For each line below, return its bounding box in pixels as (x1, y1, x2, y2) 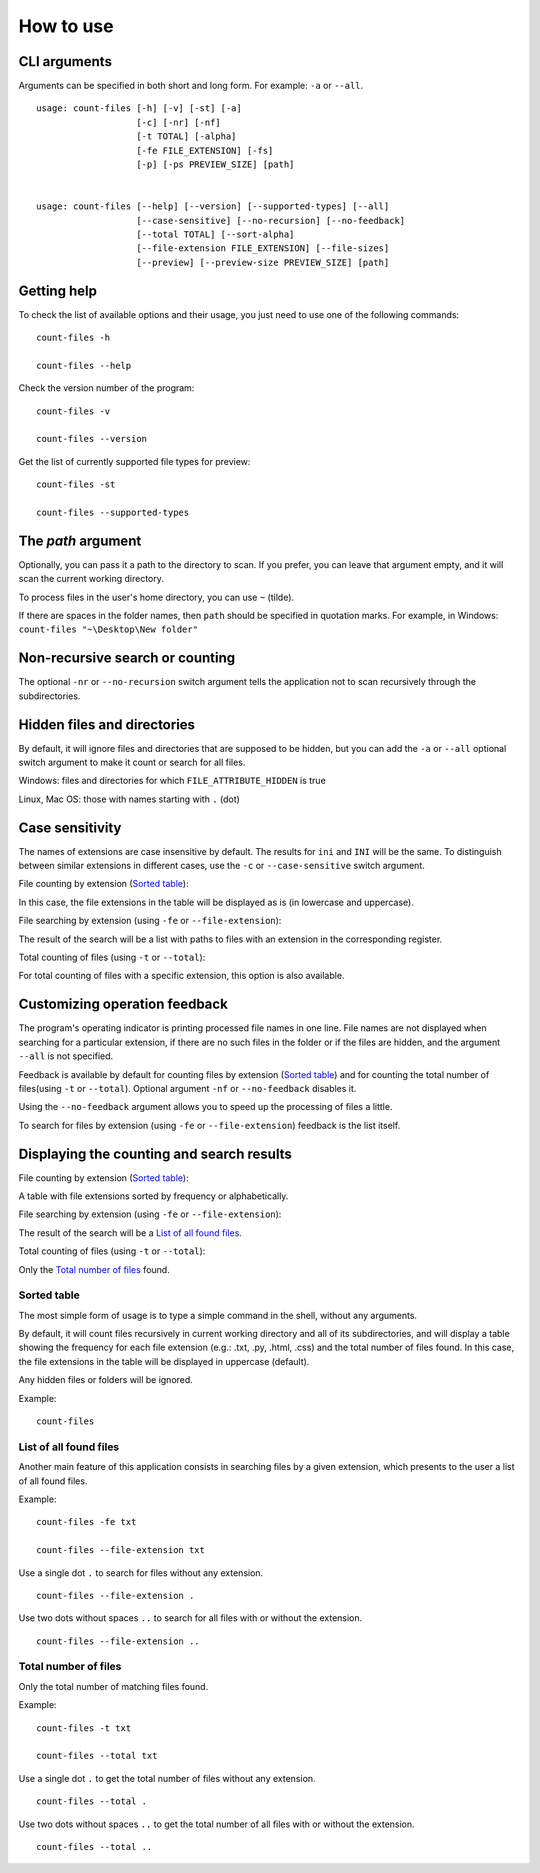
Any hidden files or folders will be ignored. (18, 1374, 194, 1386)
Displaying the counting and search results (18, 1145, 292, 1162)
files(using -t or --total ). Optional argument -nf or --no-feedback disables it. (18, 1082, 357, 1094)
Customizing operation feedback (18, 996, 229, 1013)
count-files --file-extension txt (36, 1545, 205, 1556)
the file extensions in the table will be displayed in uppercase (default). (18, 1355, 310, 1367)
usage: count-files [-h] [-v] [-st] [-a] (36, 103, 242, 114)
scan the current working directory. (18, 573, 165, 585)
